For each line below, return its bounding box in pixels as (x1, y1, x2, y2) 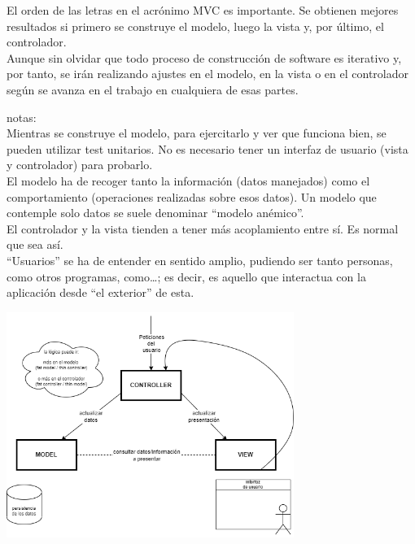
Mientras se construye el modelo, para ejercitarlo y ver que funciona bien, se (7, 124, 387, 141)
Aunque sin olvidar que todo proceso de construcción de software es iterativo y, (7, 49, 402, 66)
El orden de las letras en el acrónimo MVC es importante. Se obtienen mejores (7, 2, 399, 18)
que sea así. (7, 236, 63, 253)
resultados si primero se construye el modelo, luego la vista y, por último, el (7, 17, 384, 34)
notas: (7, 108, 37, 125)
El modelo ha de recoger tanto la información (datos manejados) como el (7, 172, 370, 189)
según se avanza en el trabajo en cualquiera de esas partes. (7, 81, 299, 98)
